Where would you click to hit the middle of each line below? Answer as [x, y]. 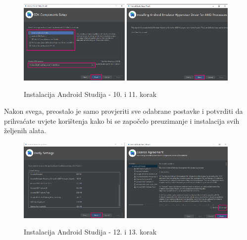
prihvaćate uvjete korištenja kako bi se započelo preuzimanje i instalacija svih [122, 120]
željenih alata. [25, 130]
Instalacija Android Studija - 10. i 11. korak [90, 94]
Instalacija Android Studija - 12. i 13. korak [90, 232]
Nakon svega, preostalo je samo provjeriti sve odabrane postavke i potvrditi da [123, 111]
